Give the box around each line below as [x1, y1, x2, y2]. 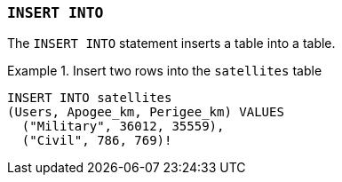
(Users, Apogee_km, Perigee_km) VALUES [7, 105, 284, 120]
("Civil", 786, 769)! [21, 133, 172, 148]
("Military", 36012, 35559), [21, 119, 225, 134]
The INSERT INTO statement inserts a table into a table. [7, 36, 336, 51]
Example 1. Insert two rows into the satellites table [7, 63, 322, 79]
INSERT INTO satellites [7, 91, 172, 106]
